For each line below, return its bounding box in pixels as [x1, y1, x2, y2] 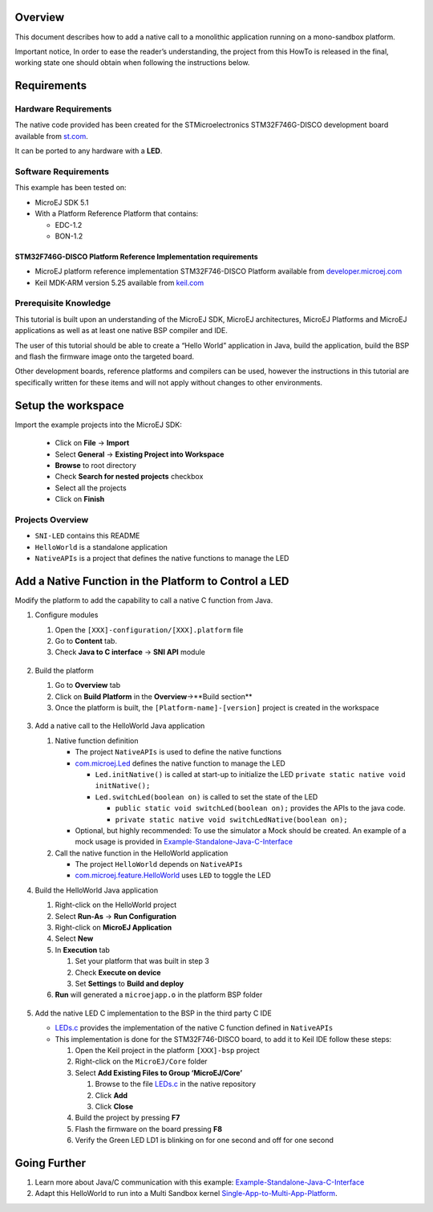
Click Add [95, 1090, 128, 1100]
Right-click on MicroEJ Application [55, 923, 172, 933]
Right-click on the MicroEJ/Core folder [75, 1056, 208, 1067]
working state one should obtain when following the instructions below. [14, 58, 250, 67]
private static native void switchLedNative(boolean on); [115, 815, 348, 824]
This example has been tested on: [14, 183, 127, 193]
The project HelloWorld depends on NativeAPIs [75, 860, 244, 869]
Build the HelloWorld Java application [34, 885, 159, 895]
